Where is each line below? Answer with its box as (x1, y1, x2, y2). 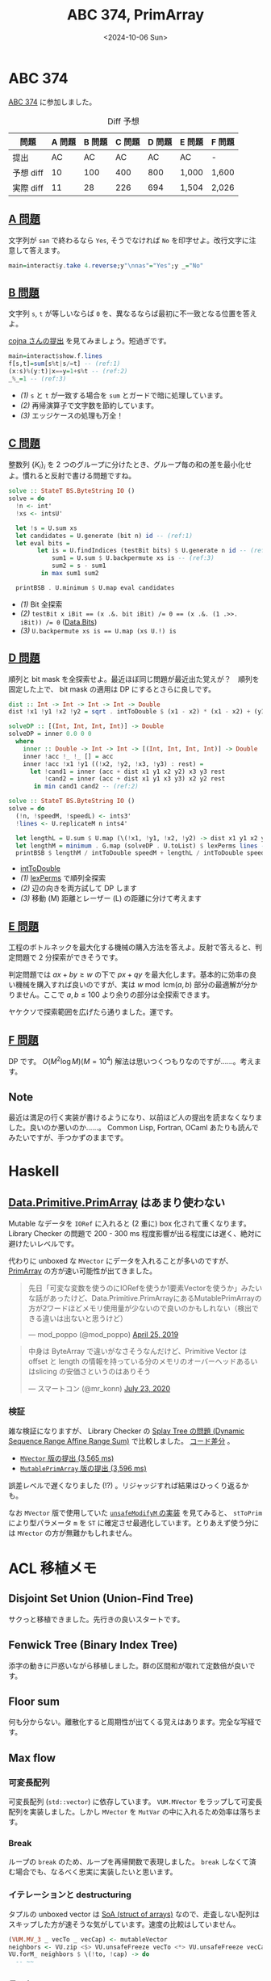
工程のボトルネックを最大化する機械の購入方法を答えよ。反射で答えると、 (8, 943, 256, 953)
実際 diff (12, 182, 44, 193)
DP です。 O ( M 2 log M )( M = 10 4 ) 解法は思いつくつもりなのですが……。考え (8, 1054, 255, 1066)
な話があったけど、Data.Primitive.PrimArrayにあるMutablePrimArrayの (27, 1293, 262, 1303)
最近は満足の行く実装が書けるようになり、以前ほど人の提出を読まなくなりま (8, 1112, 263, 1122)
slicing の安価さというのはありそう (35, 1367, 152, 1377)
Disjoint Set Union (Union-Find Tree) (8, 1592, 194, 1605)
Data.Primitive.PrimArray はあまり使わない (8, 1196, 226, 1209)
